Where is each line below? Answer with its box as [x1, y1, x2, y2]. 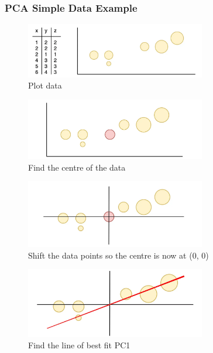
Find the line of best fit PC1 [28, 339, 130, 351]
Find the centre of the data [28, 161, 126, 173]
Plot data [28, 79, 62, 91]
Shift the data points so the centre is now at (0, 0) [28, 249, 209, 261]
